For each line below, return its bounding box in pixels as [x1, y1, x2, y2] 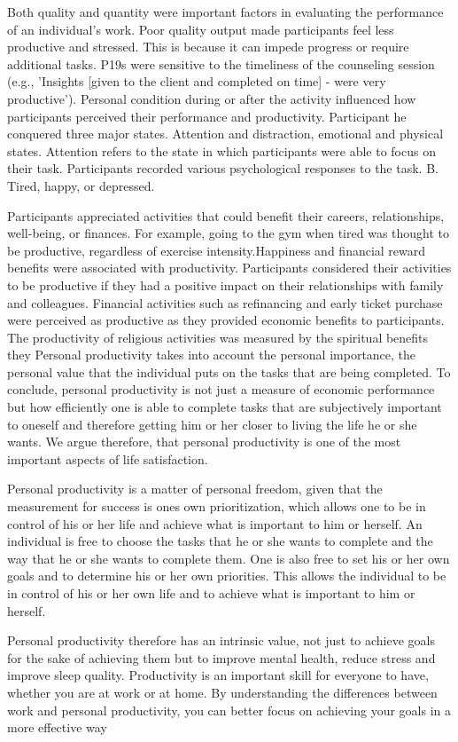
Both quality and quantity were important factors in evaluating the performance [7, 3, 444, 20]
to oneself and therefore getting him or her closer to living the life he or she [7, 414, 417, 433]
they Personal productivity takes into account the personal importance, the [7, 345, 416, 364]
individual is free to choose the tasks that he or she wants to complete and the [7, 532, 433, 550]
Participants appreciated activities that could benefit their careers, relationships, [7, 206, 445, 225]
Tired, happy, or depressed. [7, 176, 155, 194]
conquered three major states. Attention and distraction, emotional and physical [7, 124, 444, 143]
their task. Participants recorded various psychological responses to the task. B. [7, 159, 439, 178]
